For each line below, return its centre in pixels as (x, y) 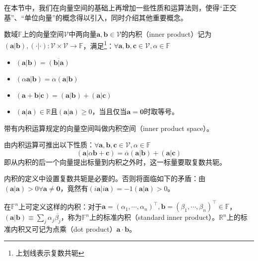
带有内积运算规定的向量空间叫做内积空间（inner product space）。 (109, 128)
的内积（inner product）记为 (166, 34)
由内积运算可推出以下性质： (49, 145)
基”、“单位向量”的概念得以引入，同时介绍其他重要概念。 (96, 17)
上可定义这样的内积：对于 (60, 206)
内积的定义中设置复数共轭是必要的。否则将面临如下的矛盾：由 (105, 178)
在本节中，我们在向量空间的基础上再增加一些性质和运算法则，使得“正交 (120, 7)
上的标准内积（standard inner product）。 (154, 217)
